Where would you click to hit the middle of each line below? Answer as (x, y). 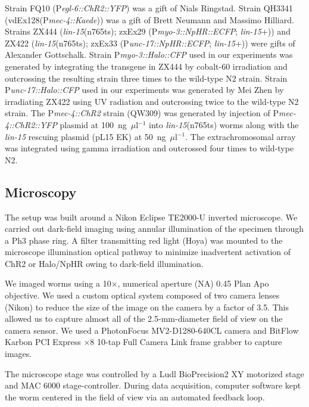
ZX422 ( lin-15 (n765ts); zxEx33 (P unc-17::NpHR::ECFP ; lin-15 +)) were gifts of (150, 43)
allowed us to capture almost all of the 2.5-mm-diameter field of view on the (144, 319)
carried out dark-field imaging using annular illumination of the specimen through (154, 229)
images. (18, 354)
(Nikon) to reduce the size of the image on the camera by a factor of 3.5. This (147, 307)
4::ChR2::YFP (31, 124)
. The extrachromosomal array (241, 136)
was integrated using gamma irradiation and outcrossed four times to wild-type (149, 148)
